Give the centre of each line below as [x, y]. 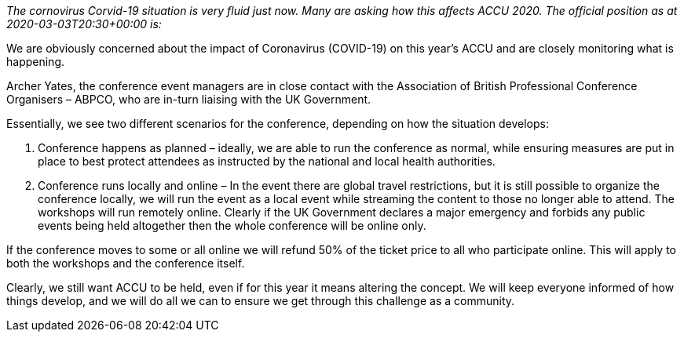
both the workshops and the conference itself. [126, 263]
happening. [35, 62]
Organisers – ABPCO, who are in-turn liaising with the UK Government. [189, 99]
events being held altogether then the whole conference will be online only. [232, 225]
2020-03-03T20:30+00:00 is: [84, 24]
